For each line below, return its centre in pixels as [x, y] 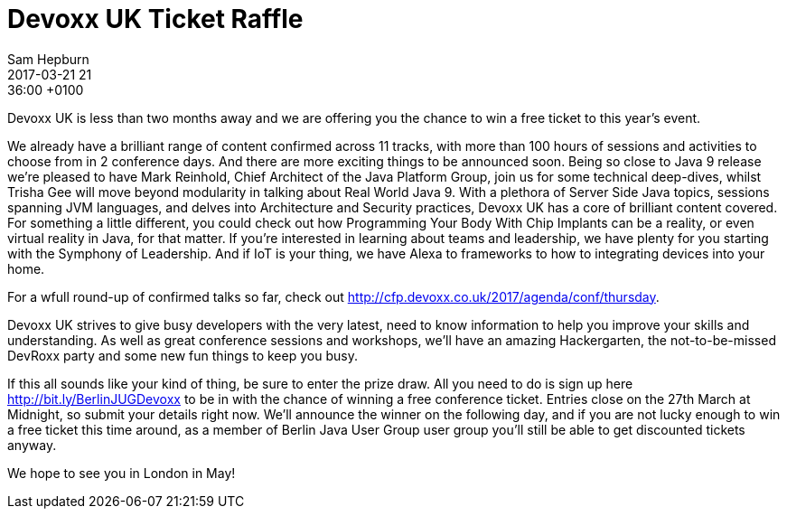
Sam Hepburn [48, 59]
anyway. [32, 445]
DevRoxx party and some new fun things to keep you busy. [183, 355]
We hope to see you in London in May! [122, 473]
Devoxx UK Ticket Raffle [155, 19]
